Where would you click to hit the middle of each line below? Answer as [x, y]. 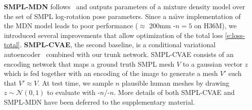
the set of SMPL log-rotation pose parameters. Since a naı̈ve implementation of [122, 16]
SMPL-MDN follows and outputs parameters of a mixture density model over [125, 6]
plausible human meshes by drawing [175, 82]
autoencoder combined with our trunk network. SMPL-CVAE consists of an [119, 54]
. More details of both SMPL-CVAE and [174, 92]
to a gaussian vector [213, 64]
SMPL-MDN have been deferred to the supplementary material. [99, 101]
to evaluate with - [74, 92]
